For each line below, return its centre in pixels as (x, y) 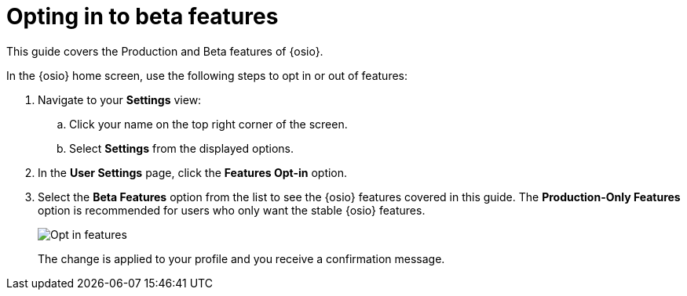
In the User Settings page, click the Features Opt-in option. (193, 172)
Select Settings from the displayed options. (182, 148)
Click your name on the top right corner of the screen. (208, 124)
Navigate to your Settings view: (120, 99)
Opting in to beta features (143, 16)
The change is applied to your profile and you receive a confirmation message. (241, 258)
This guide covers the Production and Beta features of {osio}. (165, 51)
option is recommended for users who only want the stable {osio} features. (232, 210)
